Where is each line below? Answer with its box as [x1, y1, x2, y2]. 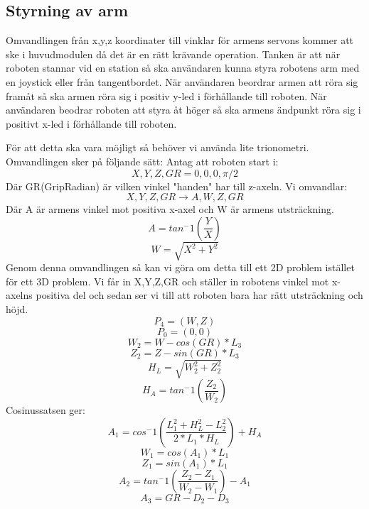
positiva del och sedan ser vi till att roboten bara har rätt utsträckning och [36, 288, 363, 302]
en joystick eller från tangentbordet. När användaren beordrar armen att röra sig [6, 74, 358, 89]
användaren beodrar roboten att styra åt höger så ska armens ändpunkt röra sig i [6, 102, 361, 117]
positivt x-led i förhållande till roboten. [6, 116, 177, 131]
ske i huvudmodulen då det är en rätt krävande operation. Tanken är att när [6, 46, 341, 61]
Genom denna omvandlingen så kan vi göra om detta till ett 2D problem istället [6, 260, 355, 275]
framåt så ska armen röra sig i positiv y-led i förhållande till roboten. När [6, 88, 327, 103]
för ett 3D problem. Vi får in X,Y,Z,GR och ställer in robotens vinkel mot [6, 273, 329, 288]
